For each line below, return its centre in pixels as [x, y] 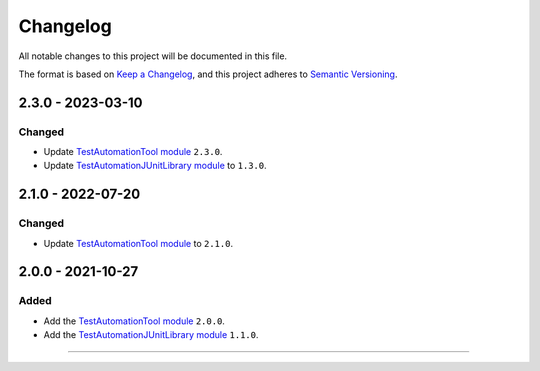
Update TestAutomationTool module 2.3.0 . [133, 152]
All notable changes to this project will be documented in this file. [153, 56]
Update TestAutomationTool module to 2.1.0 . [138, 243]
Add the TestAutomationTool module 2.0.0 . [134, 321]
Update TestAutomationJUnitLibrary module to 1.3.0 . [155, 166]
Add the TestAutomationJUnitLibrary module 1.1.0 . [151, 335]
